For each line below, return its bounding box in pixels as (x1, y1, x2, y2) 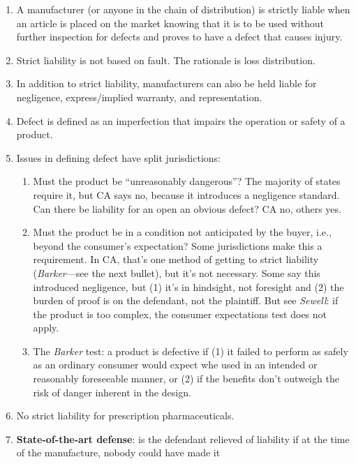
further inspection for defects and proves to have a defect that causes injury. (16, 29, 343, 44)
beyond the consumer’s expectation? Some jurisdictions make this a (33, 238, 322, 253)
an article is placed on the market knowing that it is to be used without (16, 15, 324, 30)
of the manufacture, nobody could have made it (16, 445, 221, 460)
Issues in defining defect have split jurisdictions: (16, 150, 221, 165)
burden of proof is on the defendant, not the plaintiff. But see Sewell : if (33, 293, 339, 308)
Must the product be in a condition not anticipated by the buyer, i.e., (33, 225, 332, 239)
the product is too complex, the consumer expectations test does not (33, 306, 327, 321)
